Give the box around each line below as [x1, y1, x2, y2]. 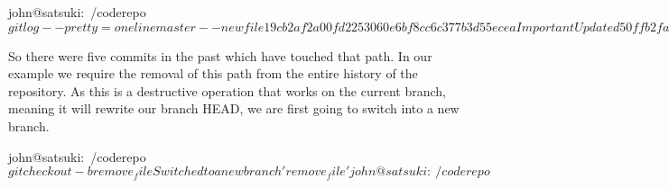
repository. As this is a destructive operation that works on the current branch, [8, 81, 446, 100]
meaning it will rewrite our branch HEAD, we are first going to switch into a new [8, 99, 460, 118]
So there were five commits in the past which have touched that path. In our [8, 46, 432, 65]
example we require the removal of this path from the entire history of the [8, 64, 418, 83]
